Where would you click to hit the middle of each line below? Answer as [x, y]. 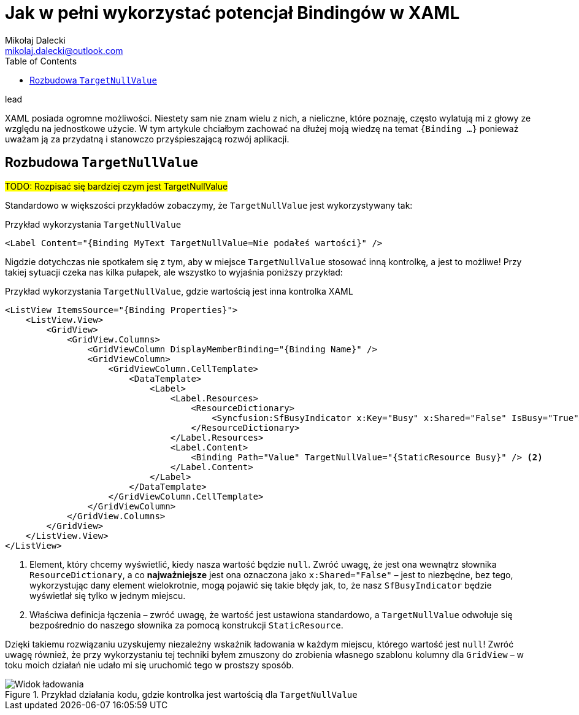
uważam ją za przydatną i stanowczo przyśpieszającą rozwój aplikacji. [147, 139]
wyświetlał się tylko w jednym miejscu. [108, 595]
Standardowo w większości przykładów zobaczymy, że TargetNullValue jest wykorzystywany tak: [209, 205]
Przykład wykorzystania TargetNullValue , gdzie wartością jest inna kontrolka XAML [179, 291]
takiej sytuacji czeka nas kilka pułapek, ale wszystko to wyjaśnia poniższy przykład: [174, 272]
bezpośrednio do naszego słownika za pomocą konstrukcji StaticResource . [186, 625]
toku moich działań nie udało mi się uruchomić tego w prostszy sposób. [150, 665]
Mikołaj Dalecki [35, 40]
